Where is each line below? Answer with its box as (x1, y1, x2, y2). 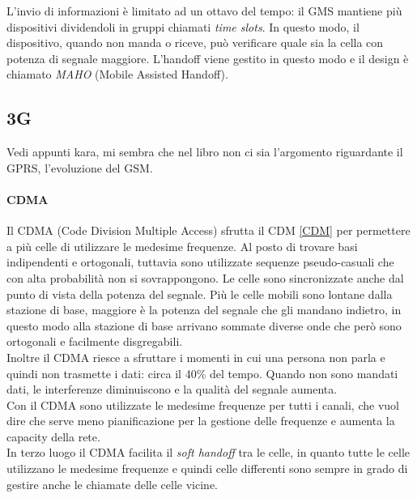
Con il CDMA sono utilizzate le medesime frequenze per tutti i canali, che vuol (6, 396, 399, 413)
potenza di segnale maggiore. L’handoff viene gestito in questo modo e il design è (6, 49, 409, 66)
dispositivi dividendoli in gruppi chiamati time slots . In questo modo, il (6, 18, 360, 35)
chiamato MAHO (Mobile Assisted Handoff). (6, 66, 228, 83)
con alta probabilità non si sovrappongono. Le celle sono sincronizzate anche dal (6, 269, 404, 286)
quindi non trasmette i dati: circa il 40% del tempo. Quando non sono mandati (6, 364, 398, 381)
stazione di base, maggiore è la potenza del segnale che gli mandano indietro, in (6, 301, 402, 318)
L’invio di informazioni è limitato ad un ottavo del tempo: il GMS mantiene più (6, 2, 402, 19)
